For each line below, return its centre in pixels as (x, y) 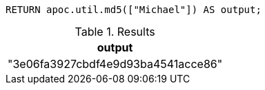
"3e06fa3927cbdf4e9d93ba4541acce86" (115, 64)
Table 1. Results (115, 32)
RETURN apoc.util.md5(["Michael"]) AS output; (134, 10)
